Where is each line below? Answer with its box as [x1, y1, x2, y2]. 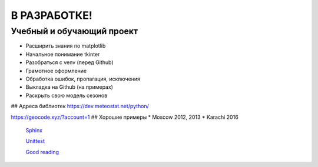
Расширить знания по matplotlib [25, 42, 106, 49]
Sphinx [25, 126, 43, 133]
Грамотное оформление [25, 67, 87, 74]
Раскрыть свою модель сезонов [25, 92, 108, 99]
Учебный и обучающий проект [11, 26, 138, 36]
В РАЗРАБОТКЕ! [11, 9, 92, 22]
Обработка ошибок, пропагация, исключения [25, 75, 141, 82]
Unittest [25, 138, 45, 145]
